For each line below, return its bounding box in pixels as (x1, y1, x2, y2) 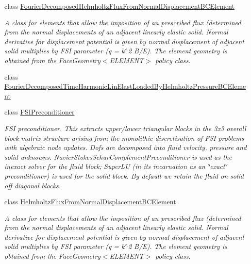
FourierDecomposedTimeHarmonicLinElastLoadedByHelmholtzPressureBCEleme (4, 81, 246, 91)
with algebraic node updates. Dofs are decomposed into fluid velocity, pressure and (4, 142, 247, 152)
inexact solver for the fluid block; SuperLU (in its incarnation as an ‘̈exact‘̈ (4, 161, 227, 171)
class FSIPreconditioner (4, 107, 75, 117)
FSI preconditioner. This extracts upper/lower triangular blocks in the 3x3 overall (4, 123, 246, 133)
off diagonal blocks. (4, 180, 61, 190)
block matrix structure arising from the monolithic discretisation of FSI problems (4, 132, 244, 143)
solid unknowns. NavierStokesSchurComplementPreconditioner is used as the (4, 151, 232, 162)
